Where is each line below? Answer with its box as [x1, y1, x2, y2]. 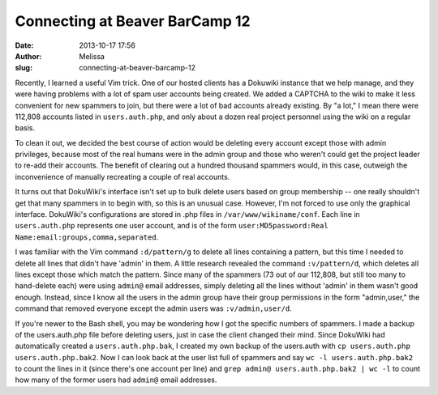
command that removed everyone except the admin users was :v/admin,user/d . [15, 304, 292, 313]
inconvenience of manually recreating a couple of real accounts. [15, 172, 230, 181]
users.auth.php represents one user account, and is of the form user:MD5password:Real [15, 221, 328, 231]
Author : [15, 51, 42, 61]
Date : [15, 40, 34, 50]
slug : [15, 63, 32, 73]
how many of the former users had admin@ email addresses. [15, 375, 217, 384]
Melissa [79, 51, 105, 61]
